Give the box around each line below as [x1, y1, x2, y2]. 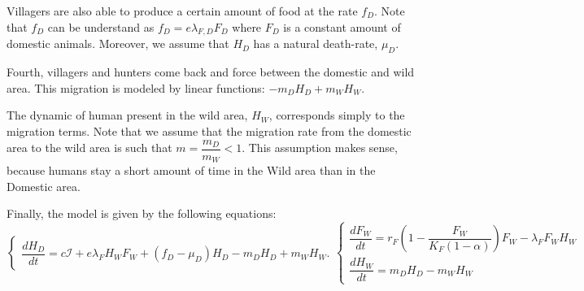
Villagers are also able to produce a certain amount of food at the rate [7, 2, 358, 19]
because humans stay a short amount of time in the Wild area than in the [7, 162, 376, 179]
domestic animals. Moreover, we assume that [7, 35, 229, 52]
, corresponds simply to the [268, 106, 405, 124]
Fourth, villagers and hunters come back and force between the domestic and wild [7, 63, 415, 80]
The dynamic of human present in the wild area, [7, 106, 248, 124]
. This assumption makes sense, [242, 139, 398, 156]
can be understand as [47, 18, 155, 35]
